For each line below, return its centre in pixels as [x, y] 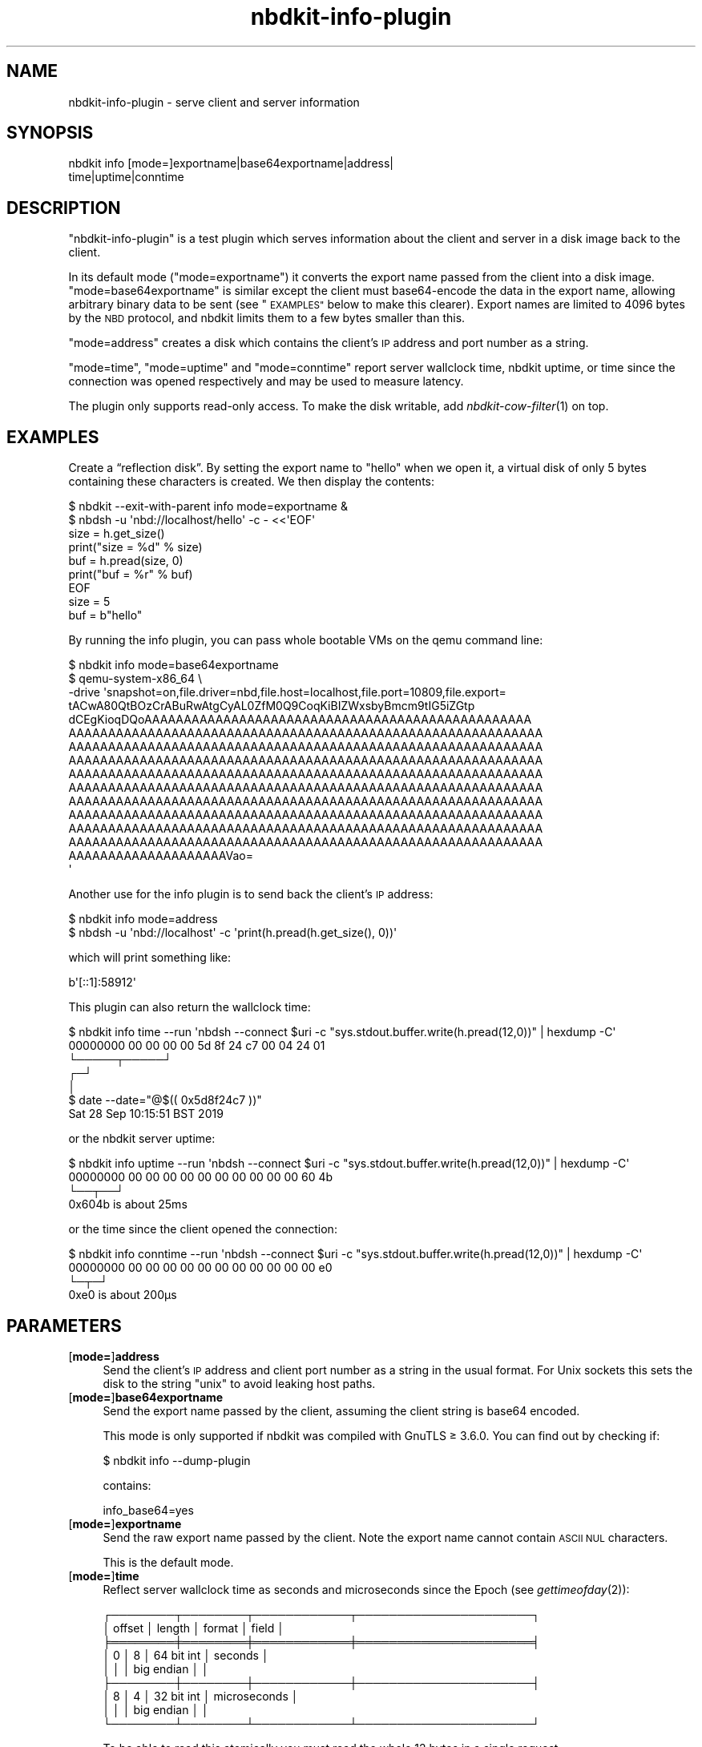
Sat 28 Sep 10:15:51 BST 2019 [146, 1114]
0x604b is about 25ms [128, 1204]
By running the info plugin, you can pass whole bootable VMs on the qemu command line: [306, 640]
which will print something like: [150, 958]
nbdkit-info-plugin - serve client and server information [214, 102]
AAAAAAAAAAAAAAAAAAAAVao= [161, 856]
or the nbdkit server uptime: [142, 1139]
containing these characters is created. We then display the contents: [252, 482]
